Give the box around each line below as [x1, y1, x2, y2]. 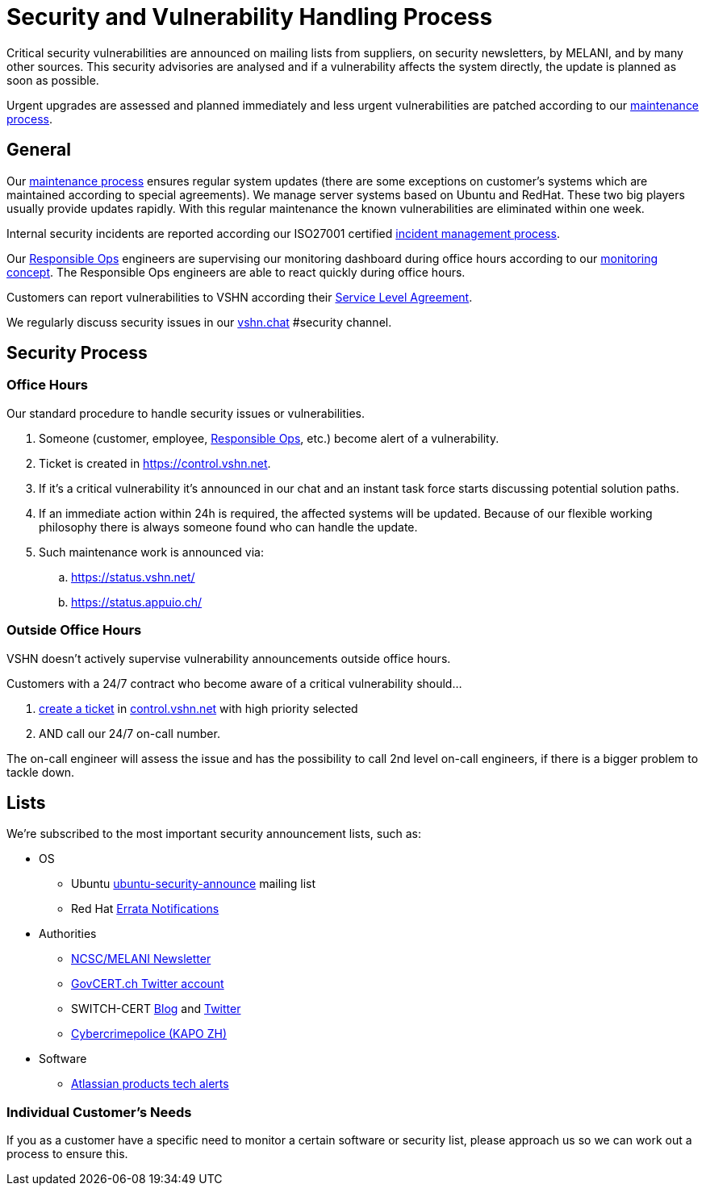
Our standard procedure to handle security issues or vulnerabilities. [6, 406, 365, 420]
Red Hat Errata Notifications [71, 902, 219, 916]
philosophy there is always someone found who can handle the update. [39, 519, 418, 534]
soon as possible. [6, 73, 99, 87]
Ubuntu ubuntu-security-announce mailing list [71, 877, 316, 891]
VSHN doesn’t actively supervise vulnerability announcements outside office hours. [6, 651, 451, 665]
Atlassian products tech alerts [71, 1077, 229, 1091]
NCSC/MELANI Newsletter [71, 952, 211, 966]
